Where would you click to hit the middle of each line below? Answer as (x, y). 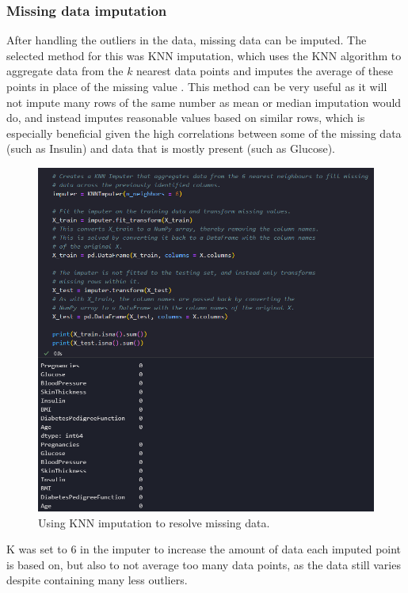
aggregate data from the (65, 71)
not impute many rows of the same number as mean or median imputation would (204, 102)
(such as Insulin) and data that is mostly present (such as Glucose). (171, 148)
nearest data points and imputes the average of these (265, 71)
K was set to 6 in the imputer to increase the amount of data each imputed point (204, 549)
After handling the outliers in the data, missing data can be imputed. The (187, 40)
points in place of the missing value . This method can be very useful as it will (197, 86)
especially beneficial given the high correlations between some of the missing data (204, 133)
